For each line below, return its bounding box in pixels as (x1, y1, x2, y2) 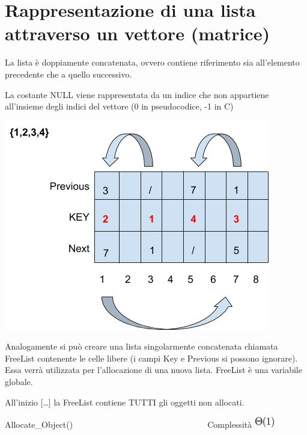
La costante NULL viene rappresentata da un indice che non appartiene (5, 88, 269, 100)
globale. (5, 375, 33, 388)
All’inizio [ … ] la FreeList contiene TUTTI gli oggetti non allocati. (5, 395, 245, 408)
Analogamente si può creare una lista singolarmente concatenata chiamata (5, 340, 278, 353)
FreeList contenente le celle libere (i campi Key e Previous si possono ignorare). (5, 351, 298, 364)
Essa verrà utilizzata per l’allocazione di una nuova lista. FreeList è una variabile (5, 363, 302, 376)
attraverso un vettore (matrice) (5, 21, 270, 46)
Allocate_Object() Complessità (5, 418, 252, 431)
